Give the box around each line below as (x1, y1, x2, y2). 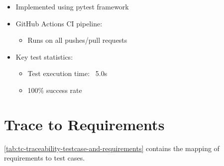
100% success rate (27, 84, 82, 95)
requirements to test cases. (4, 153, 85, 163)
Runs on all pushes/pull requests (27, 35, 127, 45)
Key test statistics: (15, 51, 73, 62)
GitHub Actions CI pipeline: (15, 18, 103, 28)
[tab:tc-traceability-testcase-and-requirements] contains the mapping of (4, 143, 220, 153)
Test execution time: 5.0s (27, 68, 108, 79)
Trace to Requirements (4, 114, 165, 134)
